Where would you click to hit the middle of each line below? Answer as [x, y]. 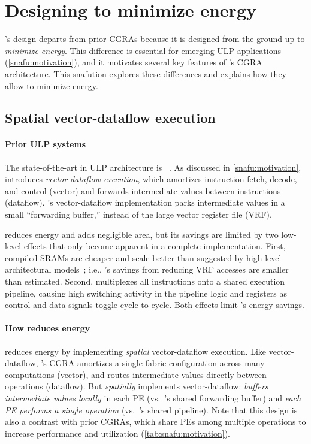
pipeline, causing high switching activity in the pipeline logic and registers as [146, 293]
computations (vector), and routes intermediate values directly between [136, 374]
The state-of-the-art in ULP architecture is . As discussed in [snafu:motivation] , [153, 167]
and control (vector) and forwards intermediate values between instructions [143, 190]
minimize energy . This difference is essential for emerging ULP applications [143, 50]
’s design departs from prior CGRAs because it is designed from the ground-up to [155, 39]
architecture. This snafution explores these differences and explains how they [146, 73]
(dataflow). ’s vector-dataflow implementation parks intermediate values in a [145, 202]
